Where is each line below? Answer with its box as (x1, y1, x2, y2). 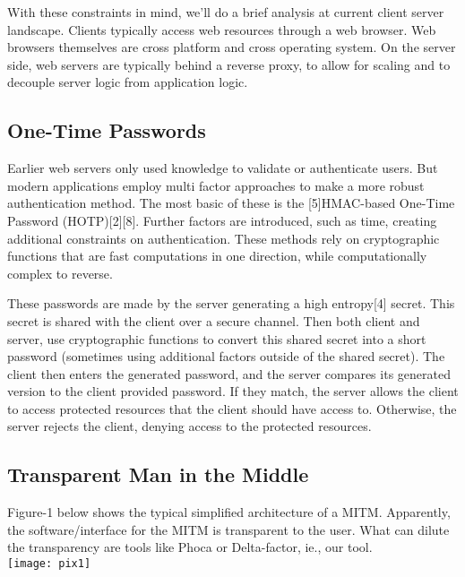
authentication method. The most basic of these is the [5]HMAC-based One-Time (7, 194, 455, 212)
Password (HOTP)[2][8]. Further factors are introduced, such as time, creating (7, 211, 437, 229)
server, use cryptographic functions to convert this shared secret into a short (7, 329, 426, 348)
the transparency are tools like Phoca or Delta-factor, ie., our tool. (7, 538, 373, 556)
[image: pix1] (7, 557, 91, 571)
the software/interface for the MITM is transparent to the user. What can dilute (7, 520, 450, 538)
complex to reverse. (7, 263, 113, 282)
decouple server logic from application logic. (7, 73, 248, 91)
